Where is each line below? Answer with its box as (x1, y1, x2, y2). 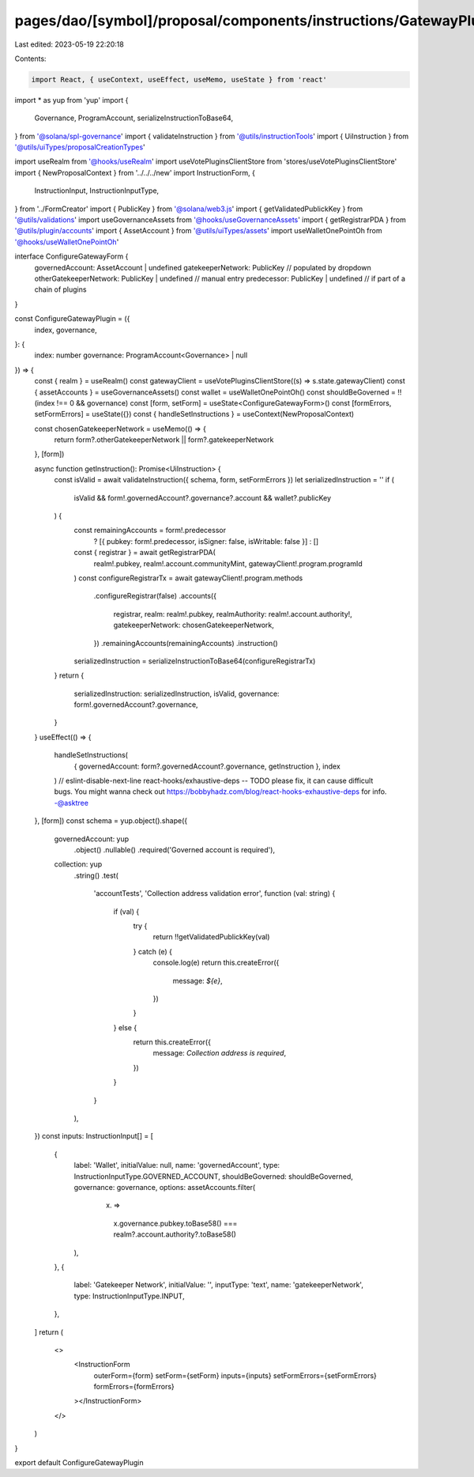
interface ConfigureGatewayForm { (14, 251, 129, 261)
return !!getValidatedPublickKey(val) (152, 932, 270, 942)
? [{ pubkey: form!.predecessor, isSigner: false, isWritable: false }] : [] (93, 536, 319, 546)
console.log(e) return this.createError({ (152, 958, 280, 968)
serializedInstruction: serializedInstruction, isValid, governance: (73, 689, 280, 698)
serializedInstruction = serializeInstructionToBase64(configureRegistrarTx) (73, 656, 316, 666)
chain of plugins (34, 285, 87, 294)
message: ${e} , (172, 976, 223, 985)
